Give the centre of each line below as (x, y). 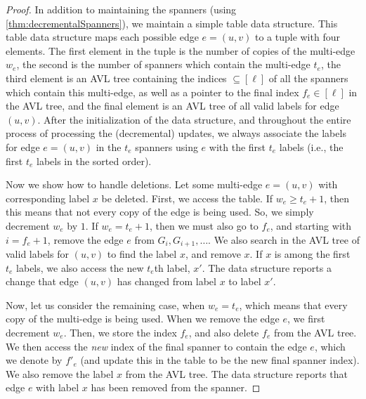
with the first (237, 146)
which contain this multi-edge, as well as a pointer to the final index (152, 92)
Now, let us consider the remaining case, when (105, 305)
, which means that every (293, 305)
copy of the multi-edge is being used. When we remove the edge (143, 319)
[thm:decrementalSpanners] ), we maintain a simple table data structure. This (172, 23)
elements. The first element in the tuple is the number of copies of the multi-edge (181, 50)
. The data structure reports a (267, 267)
